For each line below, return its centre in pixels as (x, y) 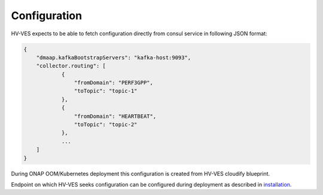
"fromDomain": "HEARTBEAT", (115, 116)
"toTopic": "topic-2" (106, 125)
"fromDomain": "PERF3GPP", (114, 83)
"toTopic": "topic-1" (106, 91)
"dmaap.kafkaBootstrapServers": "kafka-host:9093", (114, 57)
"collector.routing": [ (71, 66)
